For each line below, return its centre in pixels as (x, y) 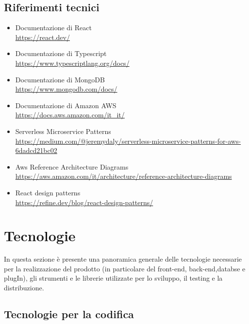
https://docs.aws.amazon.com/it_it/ (70, 115)
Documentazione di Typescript (61, 53)
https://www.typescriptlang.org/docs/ (72, 63)
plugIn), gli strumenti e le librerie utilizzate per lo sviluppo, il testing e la (113, 278)
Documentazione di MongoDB (60, 79)
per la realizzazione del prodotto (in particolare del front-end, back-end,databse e (125, 268)
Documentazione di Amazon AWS (66, 105)
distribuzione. (24, 288)
